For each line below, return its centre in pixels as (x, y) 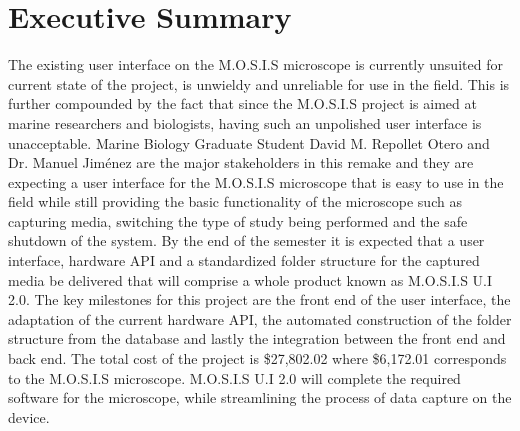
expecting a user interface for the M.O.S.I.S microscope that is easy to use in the (256, 181)
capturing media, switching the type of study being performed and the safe (238, 220)
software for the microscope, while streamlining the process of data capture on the (260, 397)
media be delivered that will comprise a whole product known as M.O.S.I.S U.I (250, 279)
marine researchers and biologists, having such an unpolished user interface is (245, 122)
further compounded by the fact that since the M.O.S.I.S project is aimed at (242, 103)
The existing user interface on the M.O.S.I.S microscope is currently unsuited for (255, 64)
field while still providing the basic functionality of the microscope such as (235, 201)
